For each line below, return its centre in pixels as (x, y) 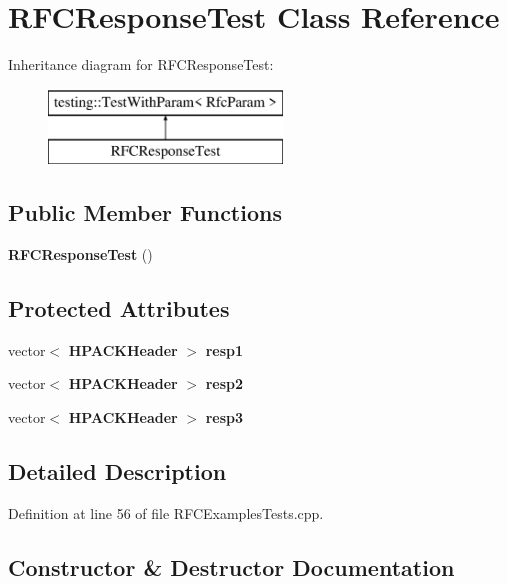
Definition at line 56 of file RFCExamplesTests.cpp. (166, 512)
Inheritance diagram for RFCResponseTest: (141, 64)
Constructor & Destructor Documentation (231, 566)
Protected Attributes (119, 308)
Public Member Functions (145, 212)
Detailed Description (117, 471)
